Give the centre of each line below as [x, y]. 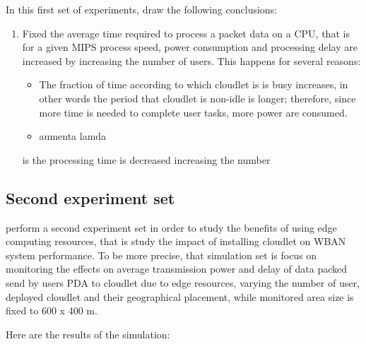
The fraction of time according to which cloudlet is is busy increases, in [194, 84]
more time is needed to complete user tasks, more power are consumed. [193, 112]
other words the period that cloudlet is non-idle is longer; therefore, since [197, 98]
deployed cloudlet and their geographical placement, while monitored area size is [180, 296]
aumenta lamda [73, 136]
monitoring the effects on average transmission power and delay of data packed [177, 269]
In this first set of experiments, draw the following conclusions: [142, 9]
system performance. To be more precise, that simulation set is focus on [161, 255]
